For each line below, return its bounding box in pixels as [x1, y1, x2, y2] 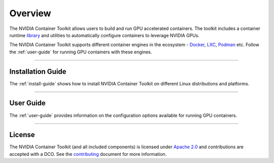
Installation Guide [9, 67, 66, 76]
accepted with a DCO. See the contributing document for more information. [9, 151, 167, 157]
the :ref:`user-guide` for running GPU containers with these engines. [9, 49, 152, 55]
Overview [9, 8, 51, 19]
